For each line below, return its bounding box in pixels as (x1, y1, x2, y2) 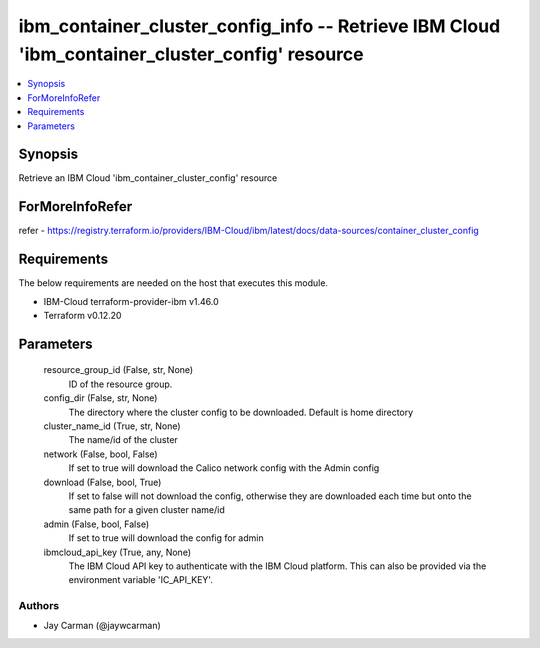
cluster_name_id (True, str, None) (43, 420, 181, 432)
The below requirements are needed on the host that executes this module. (18, 277, 329, 289)
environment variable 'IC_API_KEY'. (68, 574, 214, 586)
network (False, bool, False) (43, 448, 159, 460)
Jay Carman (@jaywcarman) (43, 620, 162, 632)
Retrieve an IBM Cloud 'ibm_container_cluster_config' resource (18, 172, 278, 184)
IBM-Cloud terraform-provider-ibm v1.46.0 (43, 295, 219, 307)
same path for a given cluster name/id (68, 504, 225, 516)
